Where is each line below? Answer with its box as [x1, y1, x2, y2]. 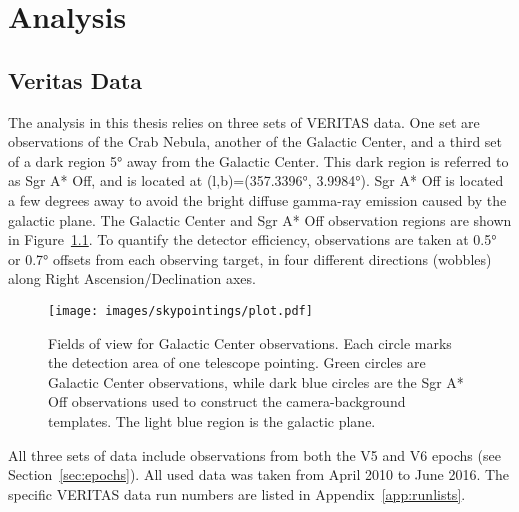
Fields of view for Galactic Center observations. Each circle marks [48, 332, 452, 353]
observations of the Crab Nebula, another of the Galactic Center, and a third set [8, 131, 503, 152]
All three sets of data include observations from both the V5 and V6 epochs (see [8, 444, 501, 465]
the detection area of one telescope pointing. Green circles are [48, 352, 426, 373]
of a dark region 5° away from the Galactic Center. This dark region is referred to [8, 150, 509, 171]
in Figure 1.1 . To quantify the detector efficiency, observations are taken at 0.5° [8, 229, 497, 250]
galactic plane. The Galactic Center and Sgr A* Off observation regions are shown [8, 209, 512, 230]
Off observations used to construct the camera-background [48, 391, 406, 412]
